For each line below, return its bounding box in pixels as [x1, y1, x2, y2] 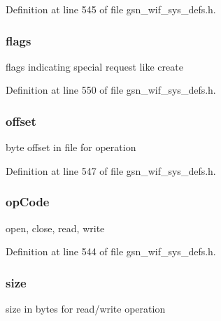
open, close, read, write [6, 220, 105, 235]
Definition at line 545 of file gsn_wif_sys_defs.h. [6, 2, 216, 16]
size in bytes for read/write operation [6, 301, 166, 316]
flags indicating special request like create [6, 59, 183, 73]
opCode [6, 193, 50, 211]
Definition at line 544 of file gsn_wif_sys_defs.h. [6, 244, 216, 259]
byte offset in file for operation [6, 140, 136, 155]
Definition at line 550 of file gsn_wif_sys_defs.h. [6, 83, 216, 97]
